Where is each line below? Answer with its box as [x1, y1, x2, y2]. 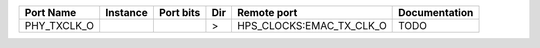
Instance [105, 6, 149, 19]
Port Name [24, 6, 77, 19]
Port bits [158, 6, 201, 19]
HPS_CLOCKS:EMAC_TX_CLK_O [236, 19, 387, 32]
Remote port [236, 6, 298, 19]
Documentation [398, 6, 474, 19]
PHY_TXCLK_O [24, 19, 95, 32]
